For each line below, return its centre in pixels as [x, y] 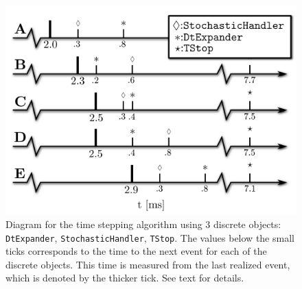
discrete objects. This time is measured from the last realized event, [148, 264]
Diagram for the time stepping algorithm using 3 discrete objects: [143, 224]
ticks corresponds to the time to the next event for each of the [136, 251]
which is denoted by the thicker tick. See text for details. [125, 278]
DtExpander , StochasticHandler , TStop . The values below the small [150, 237]
